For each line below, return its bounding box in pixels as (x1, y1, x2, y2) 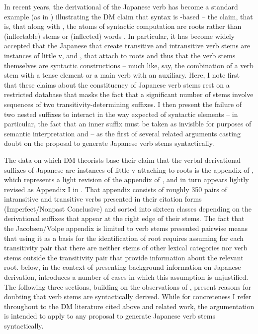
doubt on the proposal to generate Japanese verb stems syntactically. (4, 138, 214, 148)
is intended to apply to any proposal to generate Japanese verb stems (4, 311, 215, 321)
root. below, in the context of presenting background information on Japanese (4, 262, 241, 272)
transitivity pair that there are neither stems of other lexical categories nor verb (4, 242, 248, 253)
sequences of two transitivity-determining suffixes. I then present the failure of (4, 99, 242, 109)
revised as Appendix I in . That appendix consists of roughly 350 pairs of (4, 184, 227, 194)
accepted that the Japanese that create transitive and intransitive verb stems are (4, 40, 251, 51)
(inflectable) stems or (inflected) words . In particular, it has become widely (4, 30, 235, 41)
